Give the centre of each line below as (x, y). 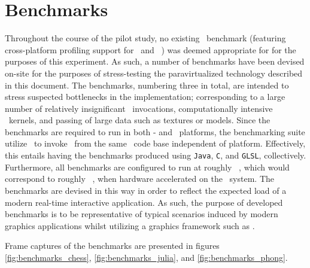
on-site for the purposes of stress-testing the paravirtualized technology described (154, 73)
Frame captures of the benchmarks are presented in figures (112, 246)
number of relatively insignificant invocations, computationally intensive (139, 108)
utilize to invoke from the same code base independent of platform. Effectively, (155, 143)
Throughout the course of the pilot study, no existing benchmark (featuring (145, 38)
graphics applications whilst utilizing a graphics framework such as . (130, 225)
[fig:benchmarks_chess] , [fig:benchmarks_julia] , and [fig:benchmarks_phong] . (146, 257)
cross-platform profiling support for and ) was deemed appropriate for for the (151, 49)
